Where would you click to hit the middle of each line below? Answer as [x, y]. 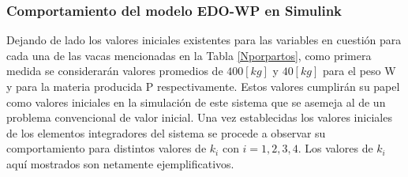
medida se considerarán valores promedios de [115, 71]
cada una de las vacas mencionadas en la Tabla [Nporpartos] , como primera [189, 55]
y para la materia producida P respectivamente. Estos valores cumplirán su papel [203, 86]
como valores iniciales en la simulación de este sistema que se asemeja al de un [196, 102]
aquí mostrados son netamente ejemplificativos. [120, 163]
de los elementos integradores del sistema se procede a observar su [166, 132]
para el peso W [359, 71]
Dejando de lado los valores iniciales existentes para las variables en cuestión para [204, 40]
